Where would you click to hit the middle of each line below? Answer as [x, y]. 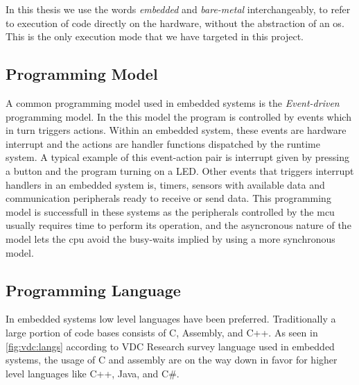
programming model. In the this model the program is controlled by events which [178, 116]
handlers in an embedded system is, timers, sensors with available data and [165, 184]
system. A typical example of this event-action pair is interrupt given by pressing [178, 157]
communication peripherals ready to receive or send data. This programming [168, 198]
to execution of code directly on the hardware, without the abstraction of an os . [175, 23]
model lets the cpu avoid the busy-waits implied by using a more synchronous [170, 238]
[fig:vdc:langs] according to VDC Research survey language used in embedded [170, 346]
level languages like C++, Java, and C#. [93, 373]
